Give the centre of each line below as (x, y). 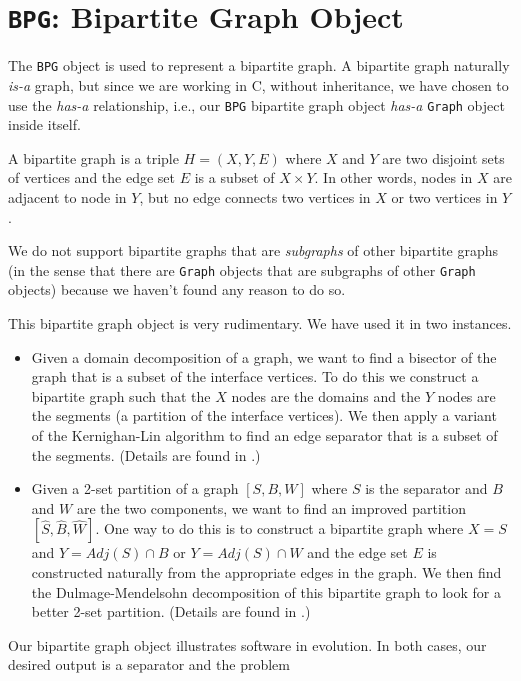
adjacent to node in (67, 196)
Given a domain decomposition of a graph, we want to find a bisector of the (264, 356)
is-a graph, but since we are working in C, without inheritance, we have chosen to (258, 84)
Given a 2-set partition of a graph (135, 488)
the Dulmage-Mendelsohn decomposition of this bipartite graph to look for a (266, 591)
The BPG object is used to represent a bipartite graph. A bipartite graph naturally (259, 65)
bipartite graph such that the (121, 395)
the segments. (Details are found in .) (146, 454)
